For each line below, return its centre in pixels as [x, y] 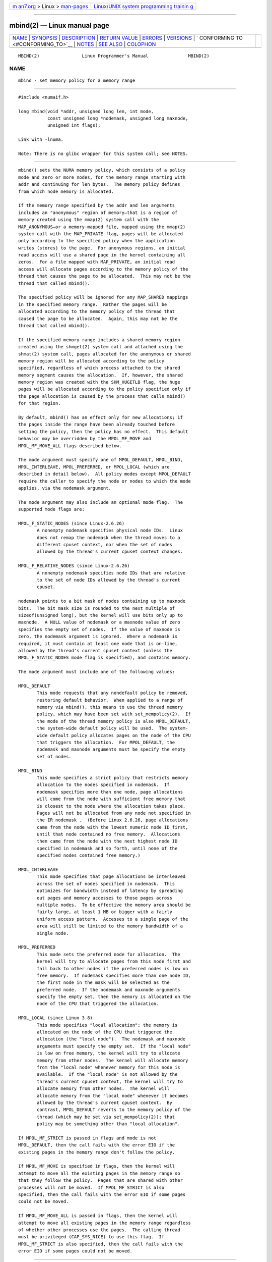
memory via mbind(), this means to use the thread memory [110, 707]
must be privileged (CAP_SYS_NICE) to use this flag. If [91, 1237]
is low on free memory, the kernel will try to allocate [109, 1053]
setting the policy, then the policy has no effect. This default [103, 431]
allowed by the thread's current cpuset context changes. [110, 552]
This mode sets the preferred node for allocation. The [109, 954]
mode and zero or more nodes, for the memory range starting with [102, 177]
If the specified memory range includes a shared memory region [99, 340]
